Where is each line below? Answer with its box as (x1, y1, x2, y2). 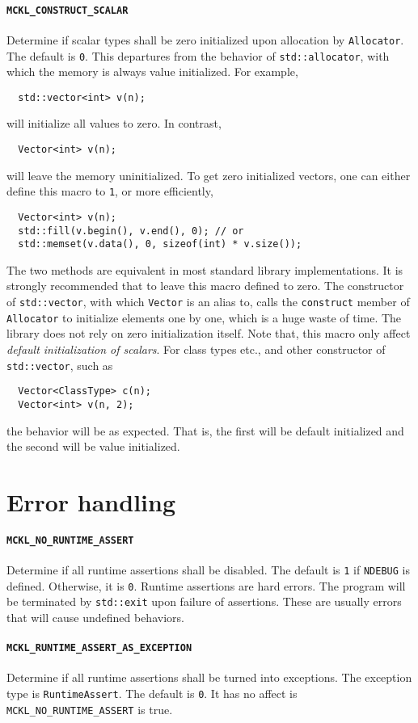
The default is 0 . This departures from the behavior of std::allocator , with (6, 47, 390, 64)
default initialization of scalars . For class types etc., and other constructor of (6, 340, 386, 357)
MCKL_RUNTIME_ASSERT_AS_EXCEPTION (6, 642, 192, 654)
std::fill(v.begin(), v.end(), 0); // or (18, 225, 244, 237)
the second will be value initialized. (6, 438, 180, 455)
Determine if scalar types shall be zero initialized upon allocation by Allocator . (6, 31, 404, 48)
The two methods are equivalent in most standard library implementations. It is (6, 261, 403, 278)
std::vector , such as (6, 356, 113, 373)
